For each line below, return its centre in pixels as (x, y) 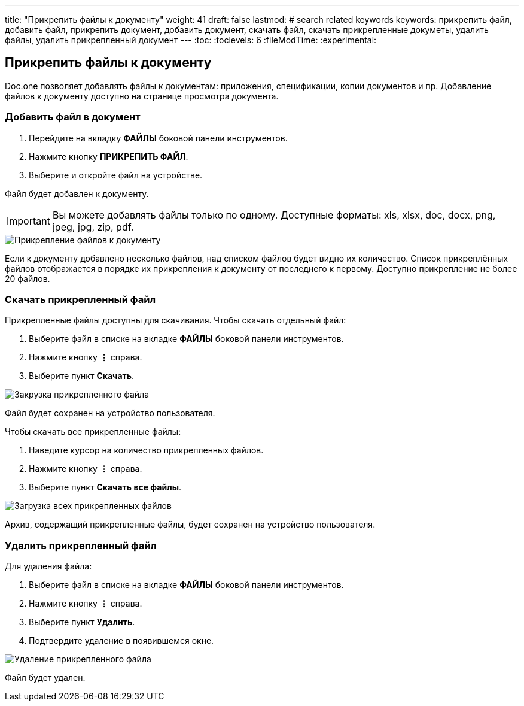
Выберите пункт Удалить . (82, 622)
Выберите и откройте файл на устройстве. (116, 175)
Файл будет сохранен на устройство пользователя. (110, 413)
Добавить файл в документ (73, 117)
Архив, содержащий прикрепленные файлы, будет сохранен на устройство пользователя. (190, 525)
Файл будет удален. (45, 678)
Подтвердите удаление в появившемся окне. (121, 641)
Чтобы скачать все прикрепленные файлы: (93, 432)
